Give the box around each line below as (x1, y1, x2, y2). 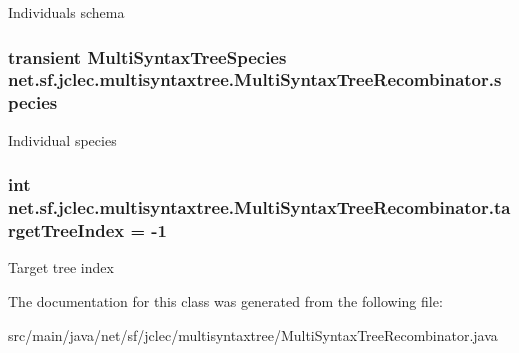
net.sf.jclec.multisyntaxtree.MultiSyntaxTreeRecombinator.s (8, 67, 502, 92)
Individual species (8, 129, 117, 150)
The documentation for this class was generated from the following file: (8, 290, 443, 311)
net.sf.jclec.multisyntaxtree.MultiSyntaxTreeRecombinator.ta (8, 195, 511, 220)
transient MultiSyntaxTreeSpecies (8, 44, 287, 69)
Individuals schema (8, 2, 125, 22)
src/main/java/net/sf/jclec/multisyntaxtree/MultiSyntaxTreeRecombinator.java (8, 324, 498, 345)
